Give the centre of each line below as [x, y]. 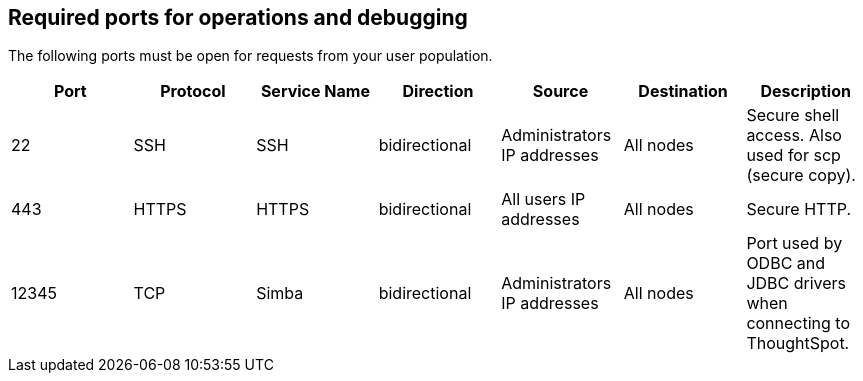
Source [560, 91]
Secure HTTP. [798, 209]
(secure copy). [801, 175]
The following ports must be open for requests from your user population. [250, 56]
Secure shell [793, 115]
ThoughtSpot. [798, 343]
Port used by [794, 243]
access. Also [794, 135]
